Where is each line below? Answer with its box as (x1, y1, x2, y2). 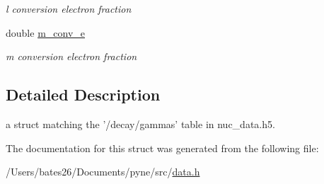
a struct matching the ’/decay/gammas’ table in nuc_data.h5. (6, 116, 275, 131)
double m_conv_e (6, 25, 86, 40)
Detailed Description (6, 84, 161, 105)
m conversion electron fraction (6, 49, 137, 64)
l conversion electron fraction (6, 1, 132, 16)
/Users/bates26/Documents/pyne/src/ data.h (6, 164, 200, 179)
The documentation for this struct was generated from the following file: (6, 140, 319, 155)
